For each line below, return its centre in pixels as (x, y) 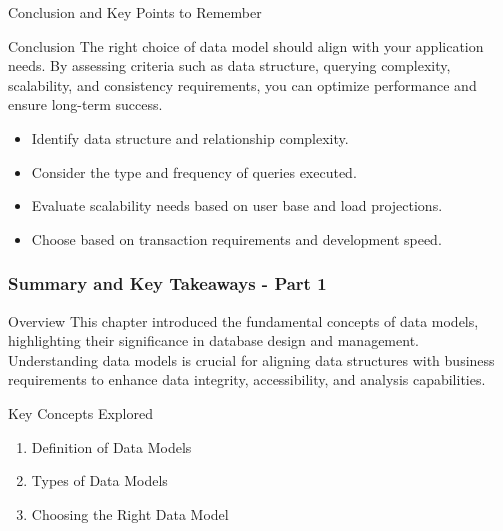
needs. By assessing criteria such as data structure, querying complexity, (229, 65)
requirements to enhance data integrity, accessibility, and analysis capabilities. (247, 379)
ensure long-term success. (85, 104)
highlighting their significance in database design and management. (213, 340)
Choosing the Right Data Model (130, 513)
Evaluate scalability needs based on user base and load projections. (237, 205)
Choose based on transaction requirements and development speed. (236, 238)
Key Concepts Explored (80, 412)
